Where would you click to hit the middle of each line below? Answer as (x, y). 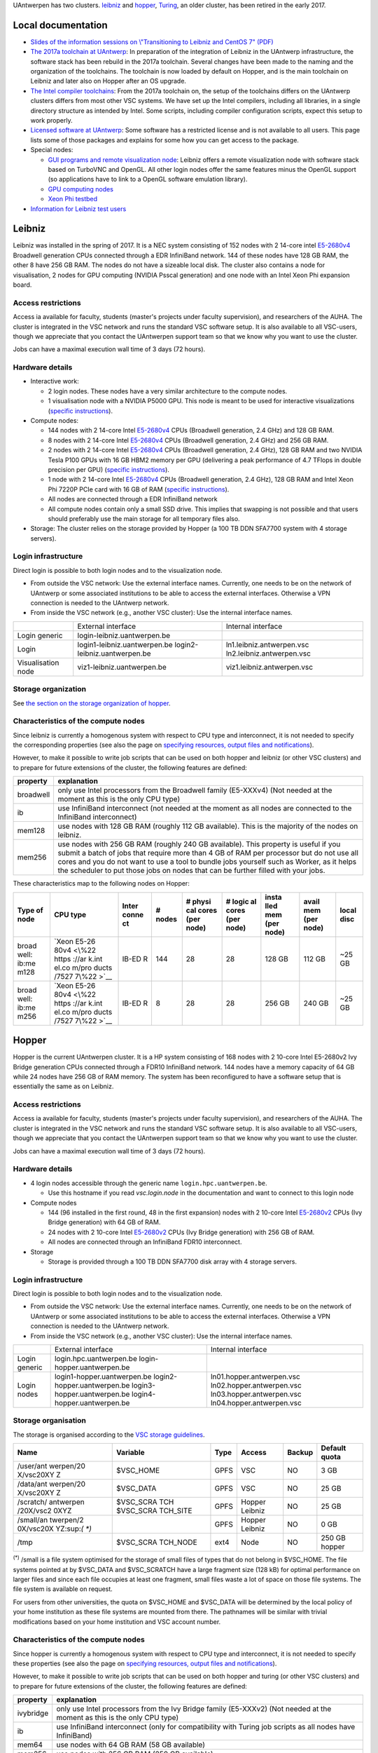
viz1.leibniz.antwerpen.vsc (269, 667)
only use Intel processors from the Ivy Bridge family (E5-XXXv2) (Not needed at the (194, 1709)
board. (22, 285)
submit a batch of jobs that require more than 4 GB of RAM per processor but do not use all (208, 853)
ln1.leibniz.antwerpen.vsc (267, 644)
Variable (131, 1453)
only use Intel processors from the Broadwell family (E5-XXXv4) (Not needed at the (195, 790)
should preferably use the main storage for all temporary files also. (144, 518)
